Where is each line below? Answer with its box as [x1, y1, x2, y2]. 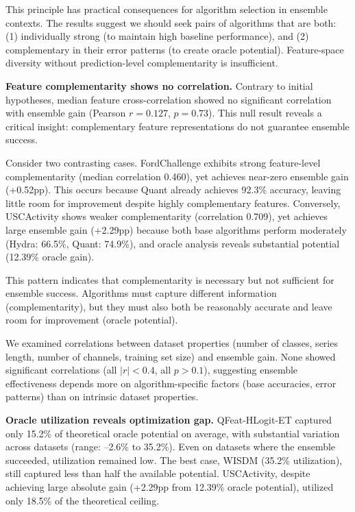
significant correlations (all [5, 363, 117, 377]
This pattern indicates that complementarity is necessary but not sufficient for [5, 272, 334, 287]
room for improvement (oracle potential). [5, 313, 178, 327]
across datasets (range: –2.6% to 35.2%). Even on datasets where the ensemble [5, 439, 336, 454]
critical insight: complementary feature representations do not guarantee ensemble [5, 119, 350, 133]
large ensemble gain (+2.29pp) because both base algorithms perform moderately [5, 222, 347, 236]
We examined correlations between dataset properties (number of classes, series [5, 336, 338, 350]
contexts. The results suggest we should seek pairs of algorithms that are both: [5, 15, 336, 29]
